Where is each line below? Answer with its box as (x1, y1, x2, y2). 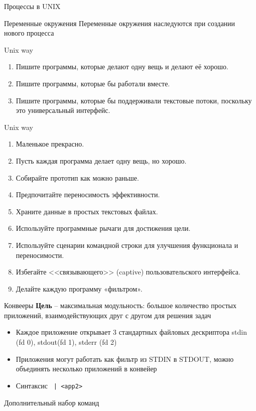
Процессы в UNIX (4, 1, 61, 11)
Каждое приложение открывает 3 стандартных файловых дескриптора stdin (16, 327, 247, 337)
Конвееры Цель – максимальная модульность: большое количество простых (4, 300, 236, 311)
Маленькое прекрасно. (16, 139, 84, 149)
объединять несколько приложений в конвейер (16, 363, 157, 374)
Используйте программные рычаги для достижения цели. (16, 223, 191, 233)
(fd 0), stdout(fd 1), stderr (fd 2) (16, 337, 117, 347)
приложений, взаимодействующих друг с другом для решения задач (4, 310, 211, 320)
